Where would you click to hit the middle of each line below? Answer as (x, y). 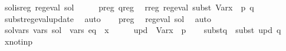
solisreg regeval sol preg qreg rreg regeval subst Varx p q (129, 7)
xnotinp (19, 41)
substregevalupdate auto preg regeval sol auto (108, 18)
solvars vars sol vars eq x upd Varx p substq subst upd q (143, 30)
